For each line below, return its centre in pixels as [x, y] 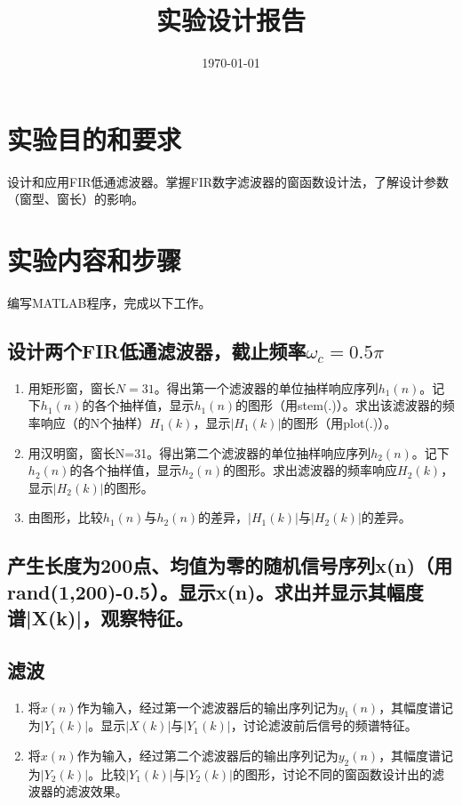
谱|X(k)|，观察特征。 [101, 618]
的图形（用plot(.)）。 [339, 422]
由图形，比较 [65, 517]
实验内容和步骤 [95, 260]
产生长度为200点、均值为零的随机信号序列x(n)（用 [230, 565]
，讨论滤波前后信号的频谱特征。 [324, 725]
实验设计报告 [231, 20]
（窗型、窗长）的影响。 [76, 199]
